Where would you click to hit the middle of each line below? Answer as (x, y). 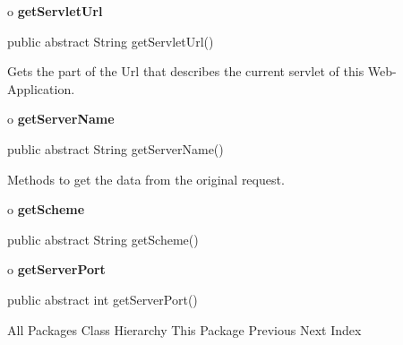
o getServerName (61, 119)
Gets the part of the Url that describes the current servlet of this (186, 71)
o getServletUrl (55, 11)
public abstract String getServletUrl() (111, 41)
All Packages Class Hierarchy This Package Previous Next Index (184, 329)
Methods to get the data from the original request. (146, 179)
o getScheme (46, 209)
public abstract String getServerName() (116, 148)
